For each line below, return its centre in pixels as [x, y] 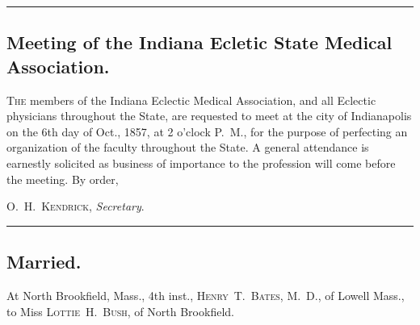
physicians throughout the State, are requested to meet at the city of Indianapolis [209, 116]
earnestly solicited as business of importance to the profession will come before [201, 162]
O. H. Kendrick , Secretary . [76, 206]
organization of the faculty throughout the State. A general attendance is [188, 147]
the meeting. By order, [63, 179]
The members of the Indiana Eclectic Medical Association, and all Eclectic [191, 100]
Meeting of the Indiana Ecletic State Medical [199, 42]
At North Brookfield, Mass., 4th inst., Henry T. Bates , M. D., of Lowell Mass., [206, 295]
